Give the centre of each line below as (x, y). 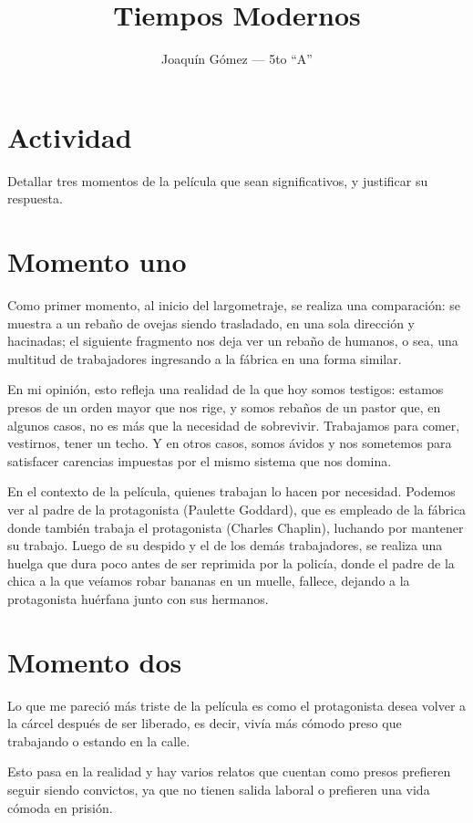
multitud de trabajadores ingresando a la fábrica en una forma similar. (205, 358)
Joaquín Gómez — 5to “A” (237, 59)
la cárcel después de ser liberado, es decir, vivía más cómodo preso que (205, 723)
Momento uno (97, 261)
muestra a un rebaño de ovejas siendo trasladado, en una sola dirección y (211, 323)
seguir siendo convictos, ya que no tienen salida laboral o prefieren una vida (219, 789)
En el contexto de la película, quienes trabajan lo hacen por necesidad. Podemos (231, 491)
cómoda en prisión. (60, 807)
